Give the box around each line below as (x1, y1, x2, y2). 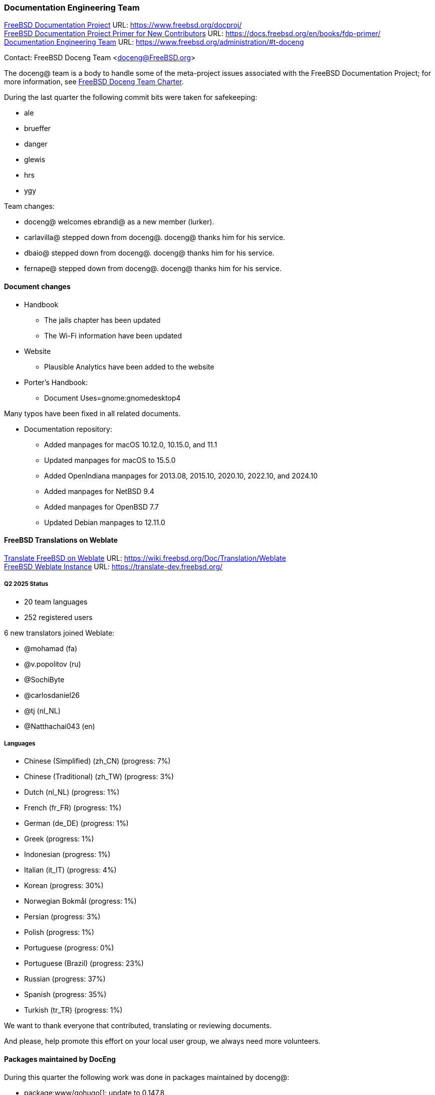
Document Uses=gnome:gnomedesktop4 (44, 393, 181, 402)
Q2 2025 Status (4, 580, 49, 588)
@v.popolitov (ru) (24, 659, 81, 668)
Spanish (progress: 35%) (24, 990, 107, 999)
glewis (24, 155, 46, 164)
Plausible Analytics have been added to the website (44, 362, 214, 371)
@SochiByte (24, 675, 65, 684)
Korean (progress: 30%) (24, 881, 104, 890)
